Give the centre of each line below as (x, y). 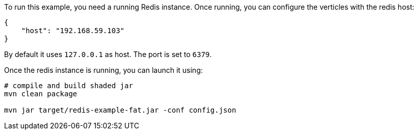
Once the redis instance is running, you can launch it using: (103, 70)
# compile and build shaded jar (69, 86)
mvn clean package (41, 94)
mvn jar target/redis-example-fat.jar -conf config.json (120, 110)
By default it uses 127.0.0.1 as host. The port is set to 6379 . (108, 54)
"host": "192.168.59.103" (73, 31)
